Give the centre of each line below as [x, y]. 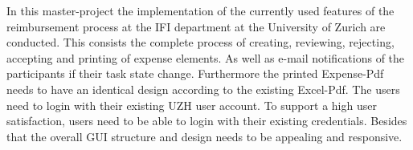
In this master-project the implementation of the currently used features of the [200, 10]
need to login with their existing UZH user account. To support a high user [192, 105]
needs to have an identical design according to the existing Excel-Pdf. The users [203, 89]
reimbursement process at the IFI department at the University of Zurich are [196, 26]
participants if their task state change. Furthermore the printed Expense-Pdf [195, 73]
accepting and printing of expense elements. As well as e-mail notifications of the [206, 57]
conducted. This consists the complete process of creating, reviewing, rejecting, [200, 42]
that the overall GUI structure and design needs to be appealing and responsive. [204, 136]
